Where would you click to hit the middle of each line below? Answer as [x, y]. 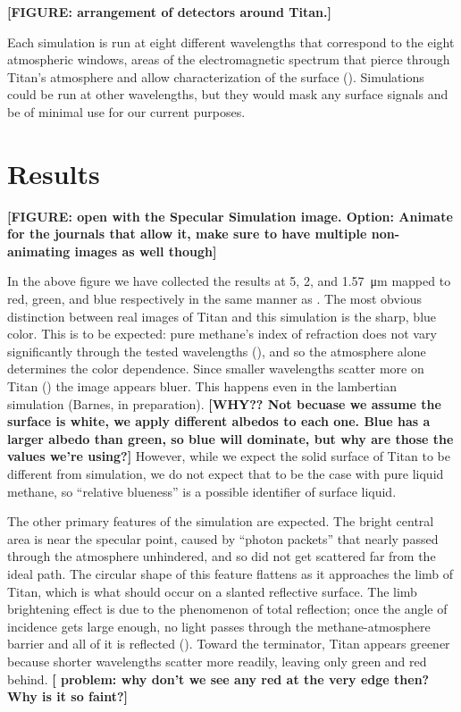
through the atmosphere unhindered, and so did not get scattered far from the [222, 556]
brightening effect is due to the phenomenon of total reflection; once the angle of [227, 609]
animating [39, 251]
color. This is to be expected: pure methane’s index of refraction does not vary [222, 334]
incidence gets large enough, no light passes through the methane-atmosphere [219, 626]
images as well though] [146, 251]
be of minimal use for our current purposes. [126, 111]
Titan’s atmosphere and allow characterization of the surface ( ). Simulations [216, 76]
